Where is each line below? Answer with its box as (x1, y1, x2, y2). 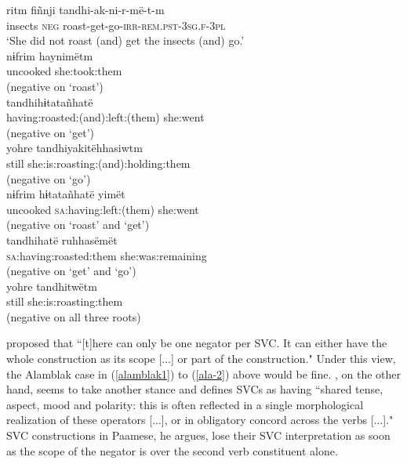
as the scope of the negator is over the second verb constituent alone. (6, 442, 338, 459)
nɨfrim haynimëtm (6, 47, 93, 63)
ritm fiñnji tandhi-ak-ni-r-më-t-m (6, 2, 165, 17)
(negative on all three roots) (6, 308, 141, 324)
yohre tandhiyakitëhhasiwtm (6, 140, 143, 156)
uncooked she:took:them (6, 63, 122, 79)
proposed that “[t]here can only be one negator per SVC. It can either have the (6, 335, 387, 351)
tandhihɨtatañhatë (6, 93, 93, 110)
